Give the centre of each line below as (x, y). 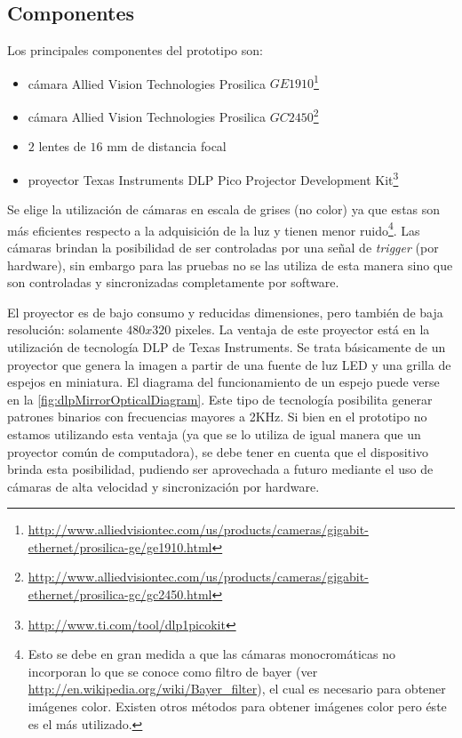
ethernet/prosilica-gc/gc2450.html (120, 594)
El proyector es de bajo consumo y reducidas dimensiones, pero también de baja (225, 312)
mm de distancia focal (167, 146)
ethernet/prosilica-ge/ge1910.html (120, 546)
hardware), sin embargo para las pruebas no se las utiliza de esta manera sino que (230, 265)
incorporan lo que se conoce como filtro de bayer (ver (173, 671)
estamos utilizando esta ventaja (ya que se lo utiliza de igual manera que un (214, 433)
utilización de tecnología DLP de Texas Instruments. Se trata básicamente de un (227, 346)
